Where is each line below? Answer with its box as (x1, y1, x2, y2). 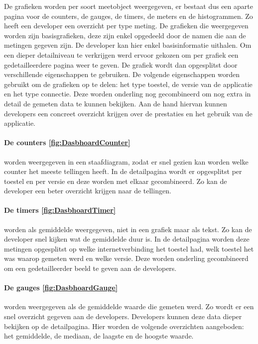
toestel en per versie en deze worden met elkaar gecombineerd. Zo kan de (4, 175, 227, 186)
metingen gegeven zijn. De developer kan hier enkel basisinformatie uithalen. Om (4, 40, 252, 50)
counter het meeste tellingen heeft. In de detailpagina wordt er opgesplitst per (4, 166, 242, 176)
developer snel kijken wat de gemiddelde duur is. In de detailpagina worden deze (4, 234, 250, 244)
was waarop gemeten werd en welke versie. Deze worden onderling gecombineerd (4, 253, 249, 263)
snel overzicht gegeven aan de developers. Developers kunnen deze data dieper (4, 311, 242, 322)
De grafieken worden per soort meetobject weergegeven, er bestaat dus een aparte (4, 1, 253, 11)
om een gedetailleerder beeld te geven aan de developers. (4, 263, 177, 273)
